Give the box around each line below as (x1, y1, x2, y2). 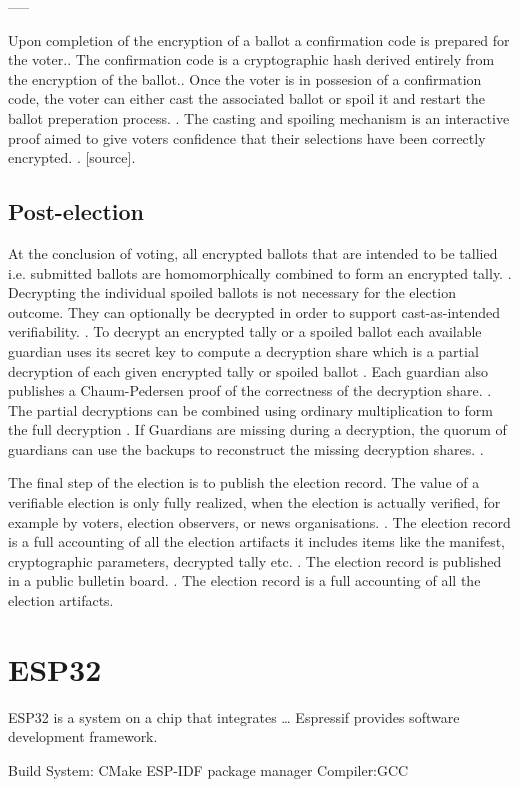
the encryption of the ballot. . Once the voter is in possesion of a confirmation (8, 68, 482, 89)
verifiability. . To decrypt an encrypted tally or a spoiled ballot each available (8, 321, 482, 342)
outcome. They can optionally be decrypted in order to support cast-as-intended (8, 301, 500, 322)
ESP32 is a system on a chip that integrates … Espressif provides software (8, 706, 460, 727)
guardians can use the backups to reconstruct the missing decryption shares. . (8, 438, 484, 459)
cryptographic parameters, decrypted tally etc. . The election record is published (8, 550, 502, 571)
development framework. (8, 726, 158, 747)
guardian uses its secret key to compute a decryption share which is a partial (8, 340, 479, 361)
